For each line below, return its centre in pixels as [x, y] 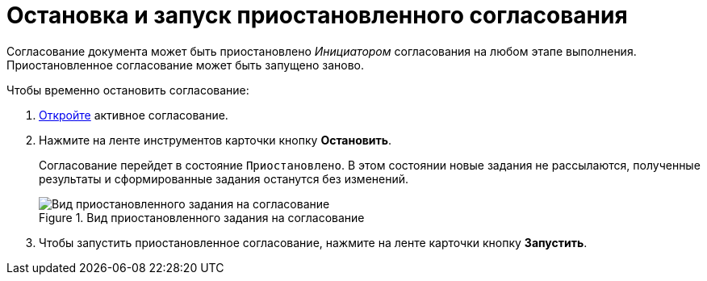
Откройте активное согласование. [134, 115]
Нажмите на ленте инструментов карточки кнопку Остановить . [215, 140]
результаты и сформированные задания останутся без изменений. [224, 178]
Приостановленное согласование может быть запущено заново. [186, 65]
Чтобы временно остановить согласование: [128, 90]
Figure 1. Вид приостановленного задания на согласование [202, 217]
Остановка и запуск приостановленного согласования [317, 15]
